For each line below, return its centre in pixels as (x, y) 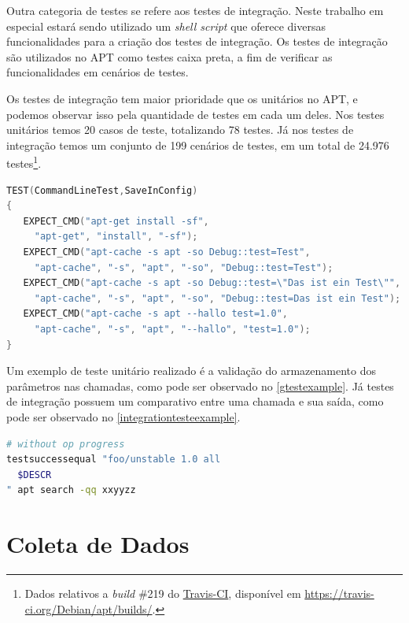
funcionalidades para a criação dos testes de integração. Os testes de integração (197, 41)
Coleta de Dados (98, 544)
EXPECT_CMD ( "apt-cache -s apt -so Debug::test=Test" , (167, 252)
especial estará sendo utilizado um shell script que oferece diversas (166, 26)
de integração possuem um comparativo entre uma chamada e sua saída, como (195, 401)
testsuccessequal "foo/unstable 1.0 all (114, 460)
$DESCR (35, 475)
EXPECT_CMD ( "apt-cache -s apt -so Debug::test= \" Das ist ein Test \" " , (212, 283)
